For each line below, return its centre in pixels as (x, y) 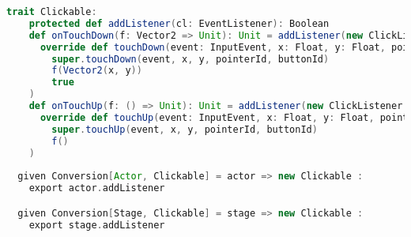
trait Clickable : (52, 12)
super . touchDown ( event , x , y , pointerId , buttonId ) (190, 59)
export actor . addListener (97, 188)
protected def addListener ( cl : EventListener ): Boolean (179, 23)
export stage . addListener (97, 225)
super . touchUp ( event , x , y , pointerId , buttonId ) (185, 129)
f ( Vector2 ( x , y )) (97, 71)
